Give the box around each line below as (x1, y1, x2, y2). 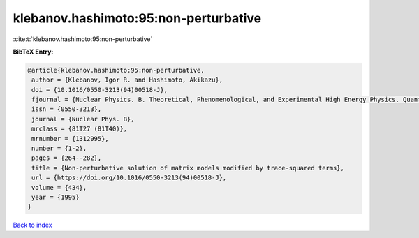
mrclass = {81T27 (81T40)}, (31, 125, 128, 133)
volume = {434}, (31, 184, 87, 191)
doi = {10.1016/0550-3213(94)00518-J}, (31, 86, 168, 94)
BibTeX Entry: (13, 47, 54, 56)
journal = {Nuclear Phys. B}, (31, 115, 135, 123)
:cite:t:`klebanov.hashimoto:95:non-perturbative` (13, 35, 153, 43)
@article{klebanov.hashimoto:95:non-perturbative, (27, 66, 205, 74)
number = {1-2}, (31, 144, 87, 153)
